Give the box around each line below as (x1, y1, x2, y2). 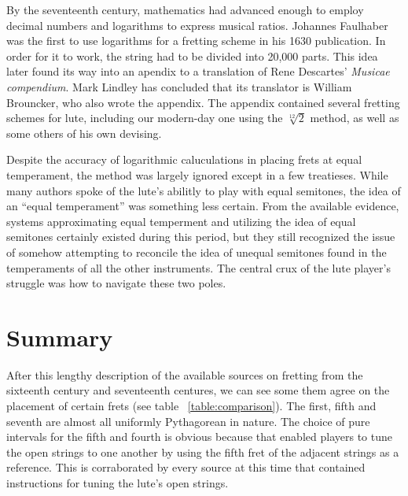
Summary (6, 320, 113, 353)
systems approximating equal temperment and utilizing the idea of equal (6, 213, 356, 229)
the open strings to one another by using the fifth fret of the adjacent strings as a (6, 443, 399, 460)
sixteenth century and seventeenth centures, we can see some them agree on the (6, 382, 390, 398)
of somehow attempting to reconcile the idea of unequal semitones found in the (6, 243, 387, 260)
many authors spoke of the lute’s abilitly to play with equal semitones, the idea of (6, 182, 401, 198)
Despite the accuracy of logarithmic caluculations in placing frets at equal (6, 151, 362, 168)
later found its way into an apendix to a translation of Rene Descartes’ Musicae (6, 63, 390, 80)
